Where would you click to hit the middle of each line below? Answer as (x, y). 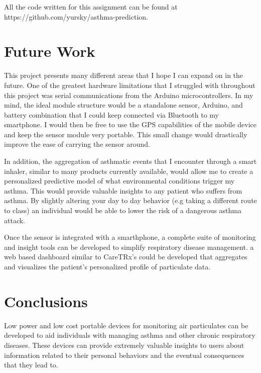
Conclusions (46, 301)
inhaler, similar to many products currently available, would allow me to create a (129, 171)
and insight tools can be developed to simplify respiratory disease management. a (129, 247)
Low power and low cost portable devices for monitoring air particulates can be (126, 325)
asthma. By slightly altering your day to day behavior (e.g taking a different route (130, 200)
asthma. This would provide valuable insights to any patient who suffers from (123, 190)
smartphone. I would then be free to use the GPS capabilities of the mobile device (130, 124)
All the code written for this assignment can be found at (91, 7)
